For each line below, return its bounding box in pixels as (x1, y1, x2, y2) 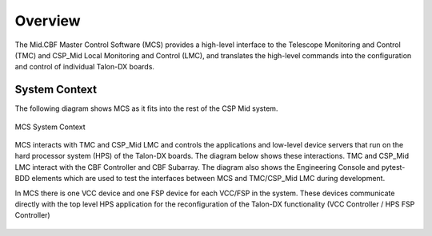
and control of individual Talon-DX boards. (14, 62, 155, 72)
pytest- (381, 162, 406, 171)
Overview (14, 12, 81, 29)
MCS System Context (14, 122, 86, 132)
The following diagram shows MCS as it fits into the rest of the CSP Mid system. (14, 104, 278, 113)
